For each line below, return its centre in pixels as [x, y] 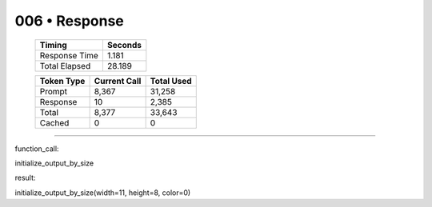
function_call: [37, 149]
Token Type [62, 81]
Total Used [171, 81]
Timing [53, 45]
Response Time [69, 55]
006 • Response [69, 21]
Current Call [118, 81]
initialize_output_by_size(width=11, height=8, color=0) [103, 193]
